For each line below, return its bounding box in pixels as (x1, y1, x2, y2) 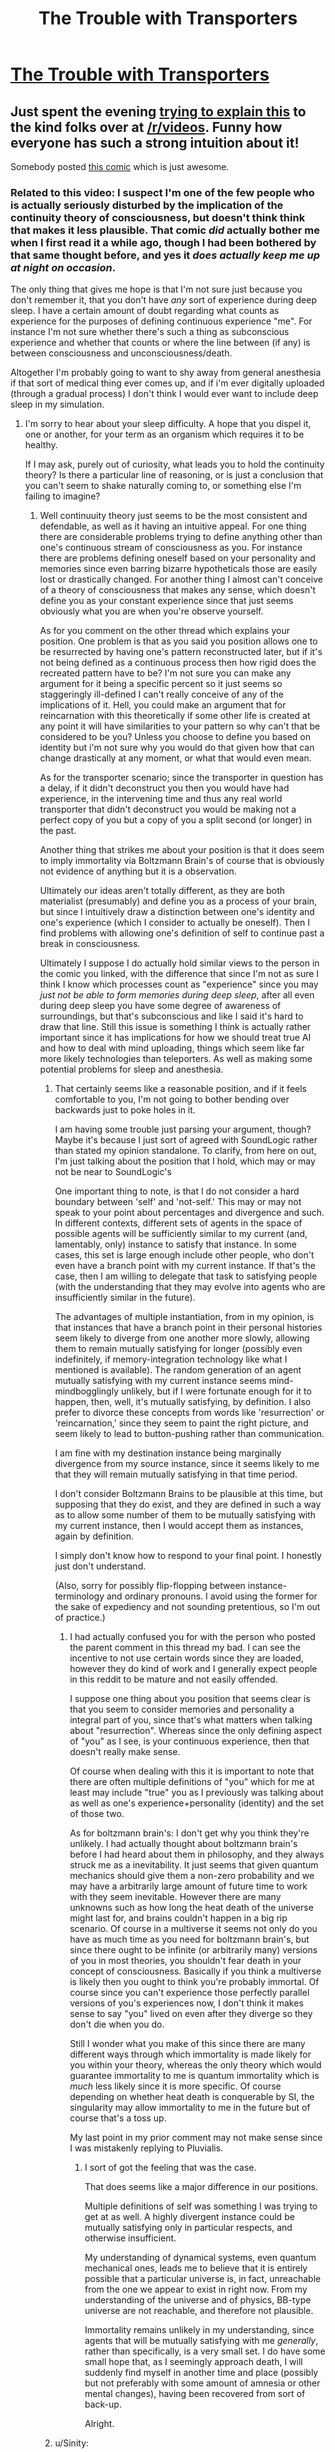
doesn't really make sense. (69, 1746, 181, 1758)
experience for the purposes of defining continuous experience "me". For (10, 315, 313, 327)
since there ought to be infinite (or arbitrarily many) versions (69, 1944, 318, 1956)
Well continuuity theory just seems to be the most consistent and (39, 510, 308, 522)
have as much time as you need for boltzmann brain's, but (69, 1933, 310, 1946)
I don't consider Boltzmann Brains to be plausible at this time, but (54, 1488, 323, 1500)
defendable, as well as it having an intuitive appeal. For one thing (39, 520, 307, 532)
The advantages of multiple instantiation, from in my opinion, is (54, 1311, 315, 1323)
